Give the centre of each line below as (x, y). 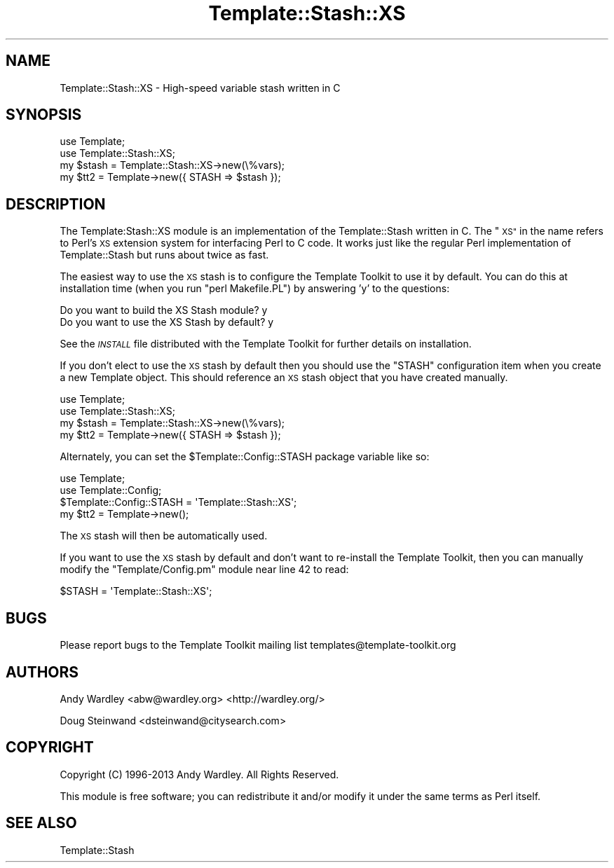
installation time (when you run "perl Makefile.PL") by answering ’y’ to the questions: (255, 289)
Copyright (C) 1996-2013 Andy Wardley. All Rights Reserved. (199, 774)
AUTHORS (42, 672)
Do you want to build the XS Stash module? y (164, 310)
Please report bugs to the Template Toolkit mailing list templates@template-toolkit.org (258, 645)
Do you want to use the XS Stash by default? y (167, 322)
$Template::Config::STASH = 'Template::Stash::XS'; (178, 502)
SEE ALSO (41, 823)
